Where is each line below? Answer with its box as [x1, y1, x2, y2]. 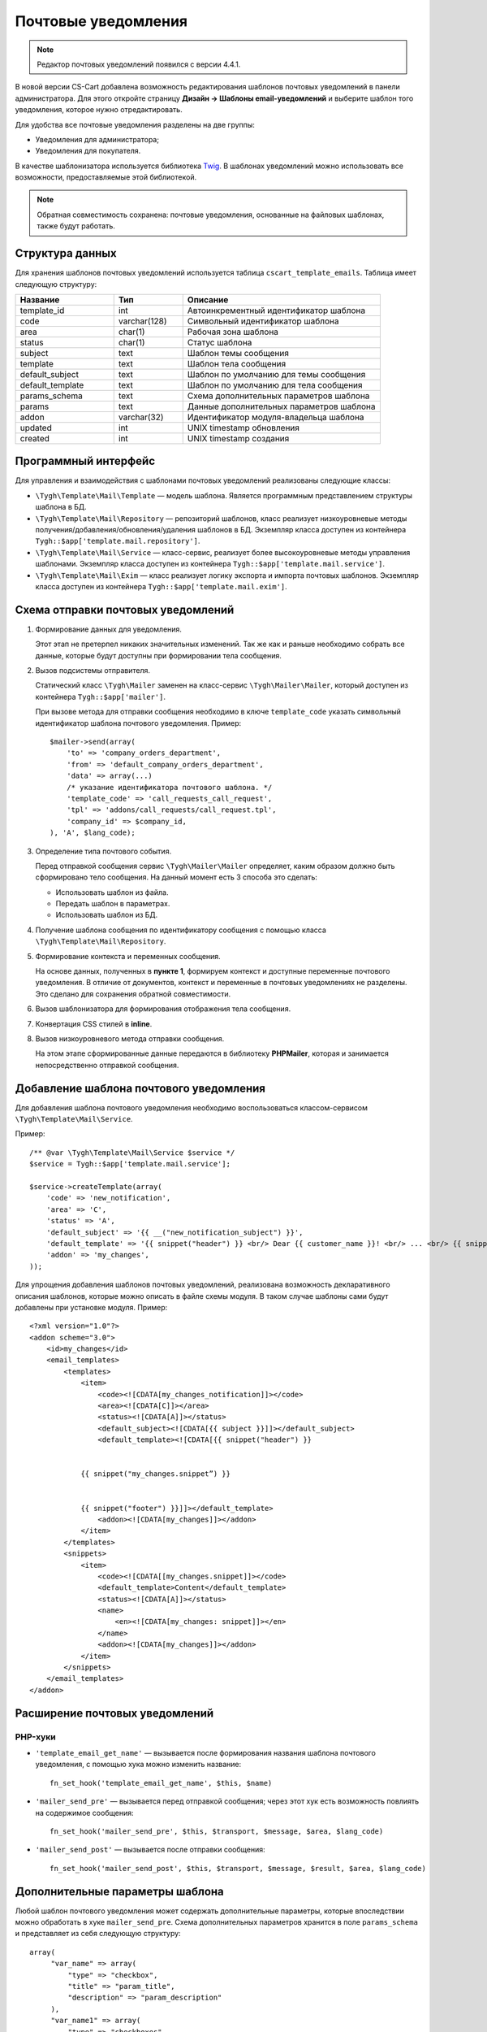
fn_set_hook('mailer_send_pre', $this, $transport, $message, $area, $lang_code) [50, 1826, 384, 1836]
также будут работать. [37, 221, 115, 231]
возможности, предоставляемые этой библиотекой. [15, 172, 197, 182]
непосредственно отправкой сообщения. [35, 1060, 179, 1070]
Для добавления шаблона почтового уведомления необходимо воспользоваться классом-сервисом [15, 1102, 368, 1113]
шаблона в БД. [35, 502, 87, 512]
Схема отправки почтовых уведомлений [15, 602, 235, 617]
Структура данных [15, 246, 117, 260]
